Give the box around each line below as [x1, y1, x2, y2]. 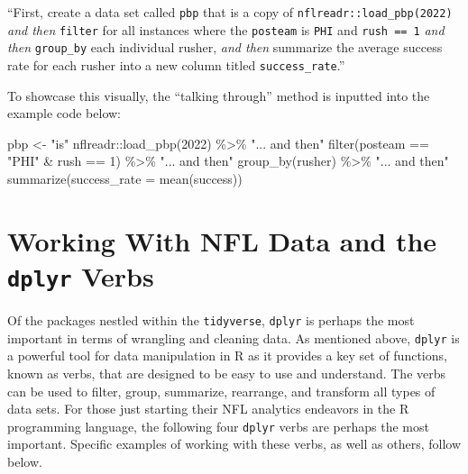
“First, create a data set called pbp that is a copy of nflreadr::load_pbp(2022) [7, 3, 453, 21]
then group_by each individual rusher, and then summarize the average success [7, 38, 443, 57]
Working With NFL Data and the [7, 222, 437, 259]
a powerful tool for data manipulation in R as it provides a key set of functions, [7, 346, 447, 365]
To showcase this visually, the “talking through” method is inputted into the [7, 86, 430, 105]
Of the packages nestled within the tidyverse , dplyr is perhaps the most [7, 311, 415, 330]
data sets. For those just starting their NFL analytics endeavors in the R [7, 399, 409, 418]
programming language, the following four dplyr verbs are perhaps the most [7, 416, 429, 435]
